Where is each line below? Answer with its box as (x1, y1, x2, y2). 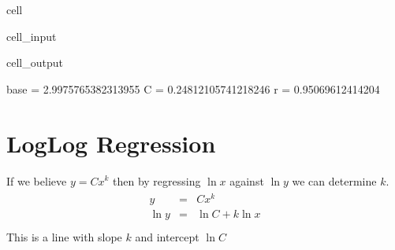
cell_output (6, 54, 63, 71)
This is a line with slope (6, 229, 122, 245)
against (229, 172, 264, 189)
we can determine (292, 172, 377, 189)
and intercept (135, 229, 199, 245)
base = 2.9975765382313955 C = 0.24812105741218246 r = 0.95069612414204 (6, 80, 380, 97)
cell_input (6, 28, 57, 44)
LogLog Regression (6, 127, 216, 159)
